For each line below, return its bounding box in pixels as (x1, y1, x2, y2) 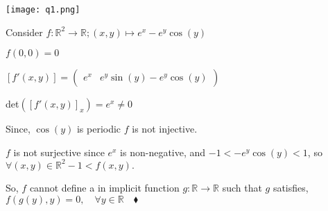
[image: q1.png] (6, 5, 80, 15)
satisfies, (273, 180, 309, 194)
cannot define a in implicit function (29, 180, 180, 194)
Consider (6, 24, 43, 39)
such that (222, 180, 262, 194)
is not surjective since (13, 144, 105, 159)
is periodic (76, 121, 121, 136)
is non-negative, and (120, 144, 206, 159)
